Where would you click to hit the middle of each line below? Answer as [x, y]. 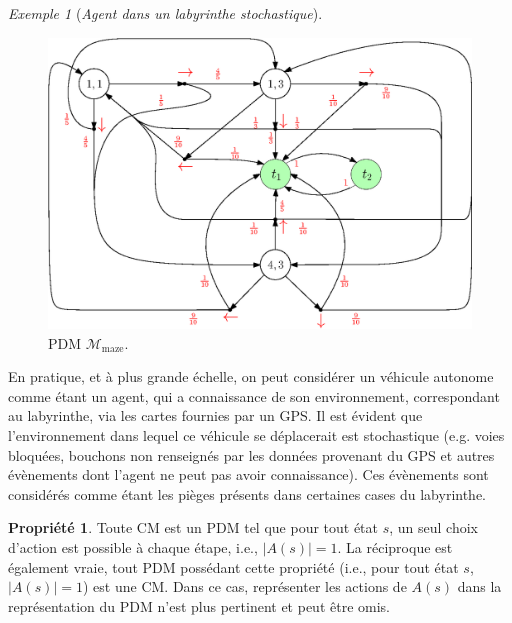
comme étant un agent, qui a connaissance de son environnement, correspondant [254, 395]
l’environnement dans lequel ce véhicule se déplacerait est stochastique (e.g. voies [256, 435]
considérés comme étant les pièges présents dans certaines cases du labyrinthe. [247, 493]
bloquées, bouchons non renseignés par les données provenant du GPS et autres [251, 454]
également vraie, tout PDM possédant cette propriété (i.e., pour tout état [233, 566]
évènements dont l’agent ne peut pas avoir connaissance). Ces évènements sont [248, 474]
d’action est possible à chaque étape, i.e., [133, 547]
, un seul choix [434, 527]
